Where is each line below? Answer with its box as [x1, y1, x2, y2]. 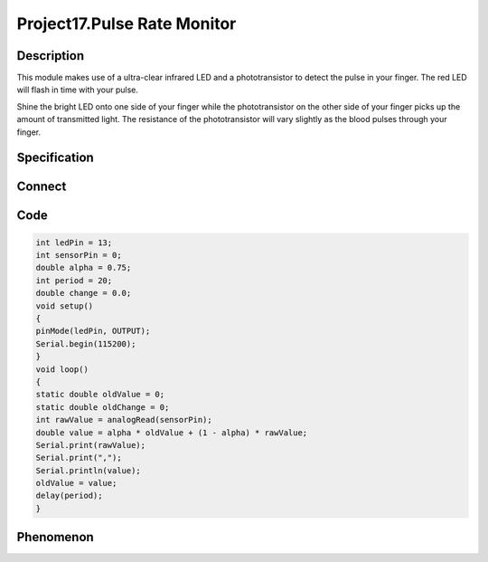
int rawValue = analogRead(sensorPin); [35, 414, 212, 425]
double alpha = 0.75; [35, 262, 132, 273]
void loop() [35, 364, 89, 375]
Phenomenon [16, 529, 94, 545]
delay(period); [35, 491, 103, 501]
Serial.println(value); [35, 465, 142, 475]
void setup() [35, 300, 94, 311]
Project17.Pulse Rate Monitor [16, 14, 237, 33]
